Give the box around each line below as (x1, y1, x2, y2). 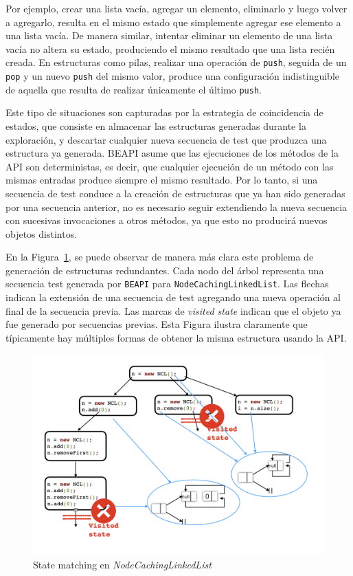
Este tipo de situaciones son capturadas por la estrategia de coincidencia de (5, 105, 323, 120)
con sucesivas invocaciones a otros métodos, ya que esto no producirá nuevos (5, 213, 328, 228)
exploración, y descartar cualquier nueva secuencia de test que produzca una (5, 132, 327, 146)
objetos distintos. (5, 226, 78, 241)
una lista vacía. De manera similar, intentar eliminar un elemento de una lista (5, 28, 333, 43)
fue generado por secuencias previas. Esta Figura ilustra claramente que (5, 317, 308, 331)
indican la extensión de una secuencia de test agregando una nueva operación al (5, 290, 341, 304)
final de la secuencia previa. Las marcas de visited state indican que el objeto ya (5, 303, 341, 318)
